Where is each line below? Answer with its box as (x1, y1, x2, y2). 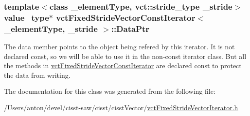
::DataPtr (111, 22, 150, 34)
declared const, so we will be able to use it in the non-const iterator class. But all (4, 51, 247, 61)
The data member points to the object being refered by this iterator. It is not (4, 42, 235, 52)
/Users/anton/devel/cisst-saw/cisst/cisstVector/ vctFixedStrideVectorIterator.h (4, 102, 238, 113)
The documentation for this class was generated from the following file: (4, 86, 215, 96)
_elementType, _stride (4, 22, 98, 34)
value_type (4, 11, 49, 23)
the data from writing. (4, 70, 71, 80)
